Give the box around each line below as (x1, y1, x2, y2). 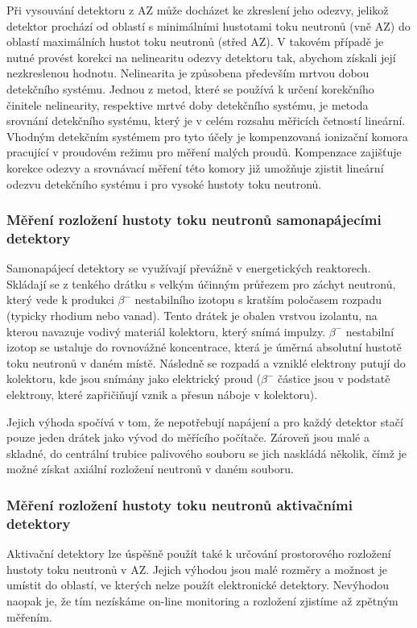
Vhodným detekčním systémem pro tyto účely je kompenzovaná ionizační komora (6, 127, 408, 144)
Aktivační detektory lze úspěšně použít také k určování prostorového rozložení (6, 545, 391, 562)
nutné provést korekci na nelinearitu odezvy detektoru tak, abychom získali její (6, 48, 396, 65)
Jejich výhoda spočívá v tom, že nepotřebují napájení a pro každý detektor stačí (6, 413, 403, 430)
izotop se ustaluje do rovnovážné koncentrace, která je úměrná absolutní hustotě (6, 339, 402, 356)
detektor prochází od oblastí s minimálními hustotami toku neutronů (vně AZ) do (6, 17, 411, 34)
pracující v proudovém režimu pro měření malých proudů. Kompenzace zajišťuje (6, 143, 402, 160)
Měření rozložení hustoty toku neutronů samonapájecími (6, 210, 382, 230)
